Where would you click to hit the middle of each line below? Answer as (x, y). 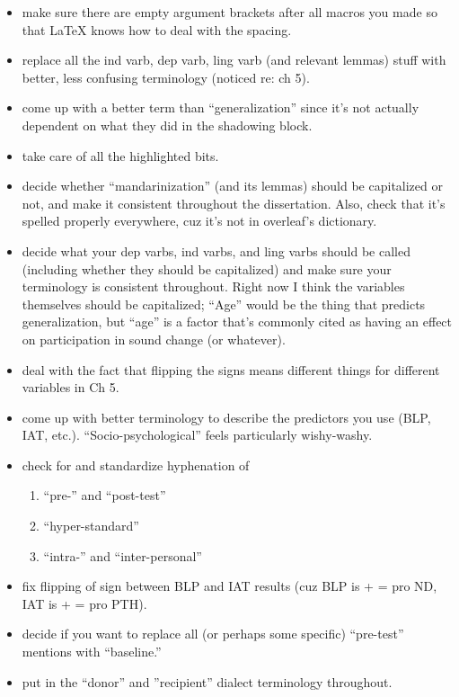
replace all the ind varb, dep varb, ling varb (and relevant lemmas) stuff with (234, 60)
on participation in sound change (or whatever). (154, 339)
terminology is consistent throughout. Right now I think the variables (213, 286)
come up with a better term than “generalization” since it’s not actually (221, 107)
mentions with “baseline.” (92, 652)
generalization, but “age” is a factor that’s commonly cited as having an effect (237, 322)
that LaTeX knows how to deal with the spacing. (157, 29)
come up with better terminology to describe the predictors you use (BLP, (226, 417)
